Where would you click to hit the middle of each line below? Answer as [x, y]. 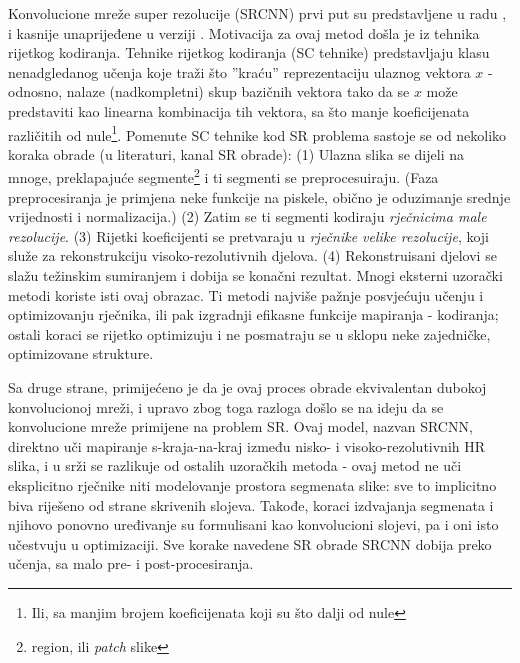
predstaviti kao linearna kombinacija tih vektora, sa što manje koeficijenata [239, 110]
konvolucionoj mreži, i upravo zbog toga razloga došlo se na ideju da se [226, 406]
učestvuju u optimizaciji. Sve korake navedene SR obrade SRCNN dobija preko [250, 543]
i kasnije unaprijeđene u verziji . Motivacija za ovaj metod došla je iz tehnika [244, 32]
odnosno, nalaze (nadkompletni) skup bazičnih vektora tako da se [209, 91]
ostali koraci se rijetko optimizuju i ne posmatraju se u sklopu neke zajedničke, [249, 333]
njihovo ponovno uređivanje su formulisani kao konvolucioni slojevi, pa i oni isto [253, 524]
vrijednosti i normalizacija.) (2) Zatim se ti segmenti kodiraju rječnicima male [247, 216]
